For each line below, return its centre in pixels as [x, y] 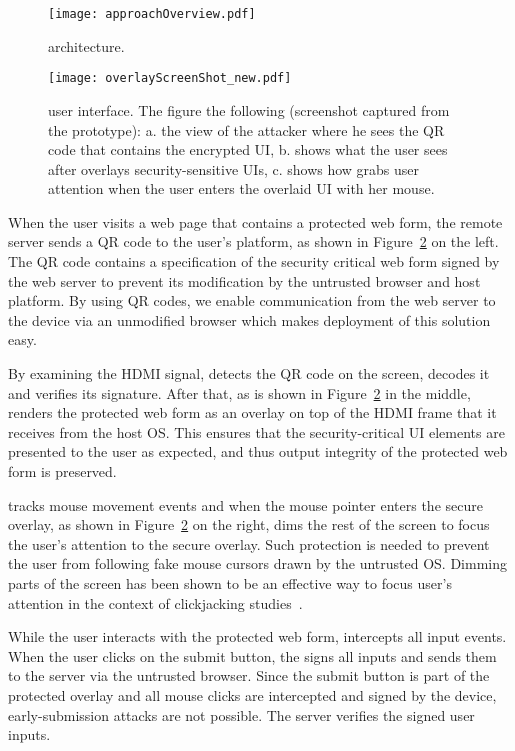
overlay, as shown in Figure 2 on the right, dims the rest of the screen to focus [249, 524]
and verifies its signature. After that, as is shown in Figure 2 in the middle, [239, 392]
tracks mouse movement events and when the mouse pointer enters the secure [245, 504]
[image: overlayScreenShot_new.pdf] [170, 78]
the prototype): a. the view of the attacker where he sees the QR [246, 129]
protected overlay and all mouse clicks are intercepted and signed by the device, [252, 694]
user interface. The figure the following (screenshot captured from [249, 109]
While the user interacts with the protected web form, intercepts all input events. [257, 636]
